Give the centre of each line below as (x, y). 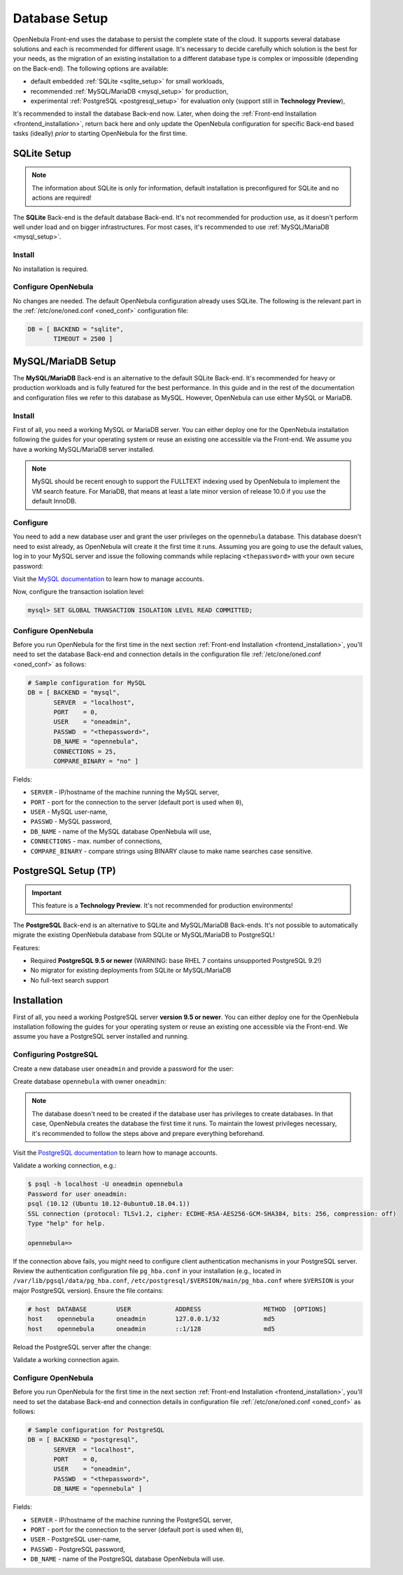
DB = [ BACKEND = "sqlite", (76, 329)
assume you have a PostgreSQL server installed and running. (101, 1036)
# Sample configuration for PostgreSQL (96, 1430)
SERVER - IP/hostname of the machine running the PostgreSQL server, (132, 1520)
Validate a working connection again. (66, 1359)
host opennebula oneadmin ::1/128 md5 (151, 1328)
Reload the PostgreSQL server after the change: (82, 1347)
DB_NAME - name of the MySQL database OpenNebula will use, (121, 831)
